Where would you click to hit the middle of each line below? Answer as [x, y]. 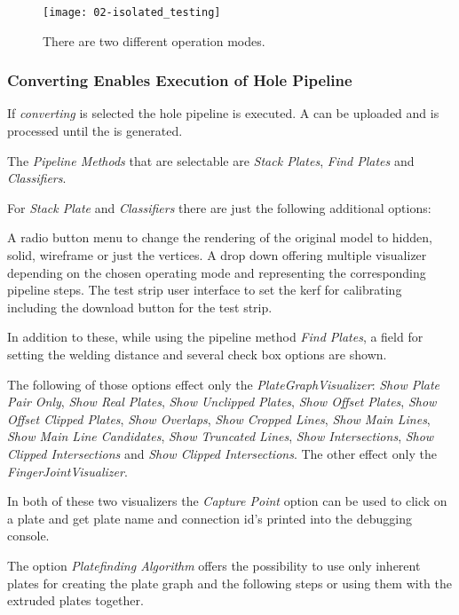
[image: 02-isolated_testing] [132, 12]
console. [28, 536]
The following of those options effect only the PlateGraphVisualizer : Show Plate [224, 384]
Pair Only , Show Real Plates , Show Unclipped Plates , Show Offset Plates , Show [222, 402]
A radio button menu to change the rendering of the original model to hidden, [220, 237]
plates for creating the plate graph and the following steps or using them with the [229, 583]
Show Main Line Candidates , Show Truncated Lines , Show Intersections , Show [221, 436]
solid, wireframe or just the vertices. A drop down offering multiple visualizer [217, 255]
